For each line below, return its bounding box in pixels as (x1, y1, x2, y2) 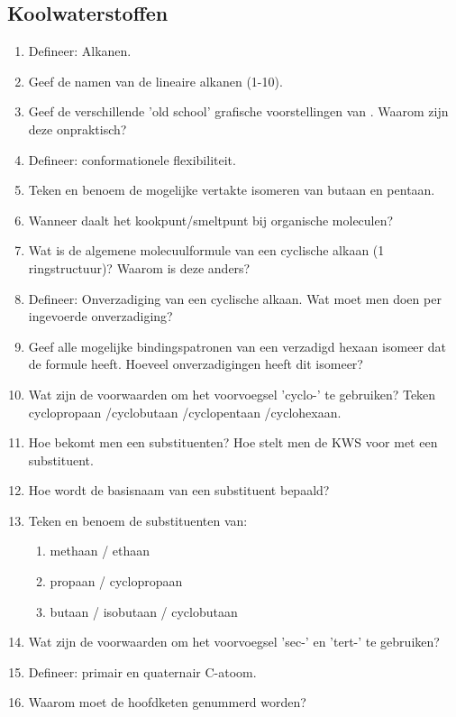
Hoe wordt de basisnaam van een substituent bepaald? (28, 481, 330, 500)
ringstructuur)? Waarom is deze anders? (28, 258, 251, 277)
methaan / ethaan (50, 541, 150, 560)
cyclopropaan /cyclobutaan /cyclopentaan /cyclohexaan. (28, 402, 342, 421)
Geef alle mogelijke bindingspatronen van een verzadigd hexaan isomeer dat (28, 336, 446, 355)
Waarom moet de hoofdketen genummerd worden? (28, 693, 306, 712)
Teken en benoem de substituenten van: (28, 510, 248, 529)
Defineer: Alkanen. (28, 41, 132, 60)
